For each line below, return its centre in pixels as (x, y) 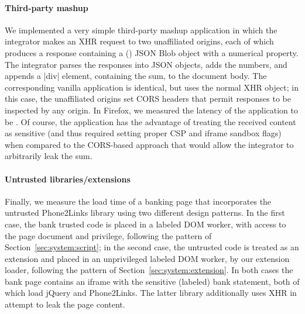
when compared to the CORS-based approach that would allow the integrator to (149, 144)
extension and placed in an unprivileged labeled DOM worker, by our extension (147, 258)
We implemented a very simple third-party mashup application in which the (141, 30)
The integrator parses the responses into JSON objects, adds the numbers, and (146, 64)
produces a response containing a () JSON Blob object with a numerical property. (152, 52)
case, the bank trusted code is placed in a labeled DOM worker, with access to (145, 224)
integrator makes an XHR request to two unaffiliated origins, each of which (139, 41)
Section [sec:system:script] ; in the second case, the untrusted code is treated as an (152, 247)
